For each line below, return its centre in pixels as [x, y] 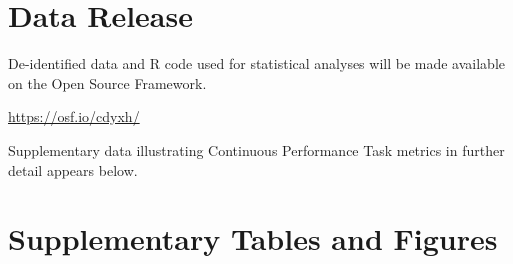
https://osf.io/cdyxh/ [74, 116]
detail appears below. [73, 169]
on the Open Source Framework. [107, 82]
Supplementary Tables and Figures [253, 238]
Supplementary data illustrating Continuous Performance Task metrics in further [256, 149]
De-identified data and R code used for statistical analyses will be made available [257, 63]
